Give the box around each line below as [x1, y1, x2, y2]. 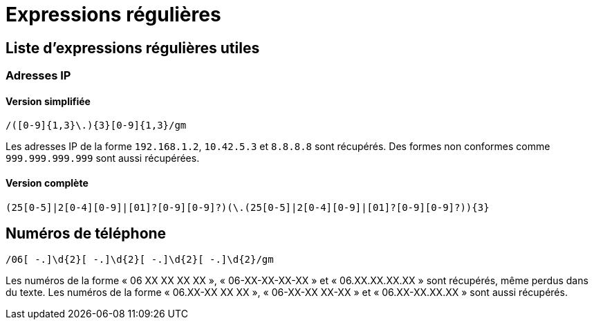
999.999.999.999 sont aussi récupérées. [6, 152, 200, 165]
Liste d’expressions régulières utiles [6, 39, 260, 57]
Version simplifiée [6, 95, 91, 107]
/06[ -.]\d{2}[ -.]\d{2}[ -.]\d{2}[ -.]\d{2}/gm [6, 254, 274, 266]
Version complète [6, 177, 89, 189]
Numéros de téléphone [6, 225, 167, 243]
